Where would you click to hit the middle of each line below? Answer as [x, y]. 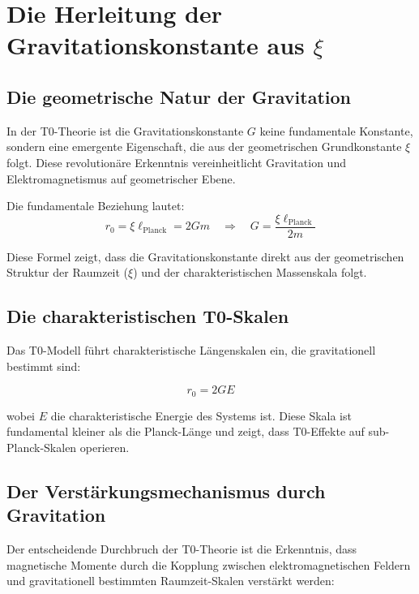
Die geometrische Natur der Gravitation [179, 96]
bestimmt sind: [44, 366]
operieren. [105, 448]
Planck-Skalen [42, 448]
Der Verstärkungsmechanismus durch [166, 491]
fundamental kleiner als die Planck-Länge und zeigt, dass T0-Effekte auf [186, 431]
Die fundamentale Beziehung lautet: [96, 206]
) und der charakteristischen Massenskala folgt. [250, 272]
